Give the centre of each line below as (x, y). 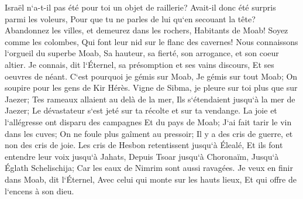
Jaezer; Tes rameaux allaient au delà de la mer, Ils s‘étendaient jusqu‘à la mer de (150, 99)
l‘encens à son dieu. (39, 191)
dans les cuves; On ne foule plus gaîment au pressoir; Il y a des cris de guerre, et (149, 133)
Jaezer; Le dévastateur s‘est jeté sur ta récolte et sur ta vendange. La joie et (141, 110)
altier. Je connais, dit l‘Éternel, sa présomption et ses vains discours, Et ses (140, 64)
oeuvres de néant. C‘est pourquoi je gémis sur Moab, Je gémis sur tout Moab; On (151, 76)
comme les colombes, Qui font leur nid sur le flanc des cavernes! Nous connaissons (151, 41)
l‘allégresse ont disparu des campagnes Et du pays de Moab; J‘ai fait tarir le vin (148, 121)
